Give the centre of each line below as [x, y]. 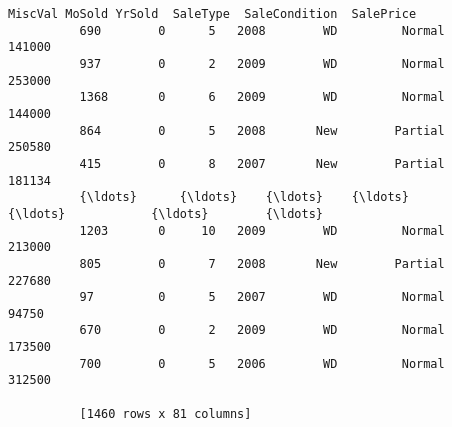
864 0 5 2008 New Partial [262, 130]
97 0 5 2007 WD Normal [262, 297]
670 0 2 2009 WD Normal [262, 330]
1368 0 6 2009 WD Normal [262, 97]
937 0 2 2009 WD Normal [262, 63]
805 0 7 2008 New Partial [262, 263]
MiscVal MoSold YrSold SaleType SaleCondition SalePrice [212, 14]
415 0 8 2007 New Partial [262, 163]
